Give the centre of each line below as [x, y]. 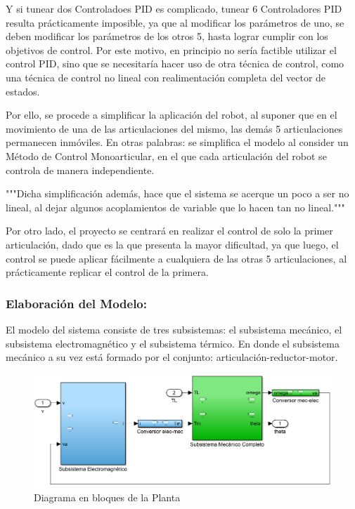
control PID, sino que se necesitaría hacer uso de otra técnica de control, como [175, 64]
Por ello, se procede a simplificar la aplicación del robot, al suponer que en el [172, 115]
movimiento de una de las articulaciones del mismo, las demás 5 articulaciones [174, 128]
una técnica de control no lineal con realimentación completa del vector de [166, 77]
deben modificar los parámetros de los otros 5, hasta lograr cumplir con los [167, 36]
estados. [23, 91]
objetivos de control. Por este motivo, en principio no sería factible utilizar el [171, 49]
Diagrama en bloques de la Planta [107, 497]
